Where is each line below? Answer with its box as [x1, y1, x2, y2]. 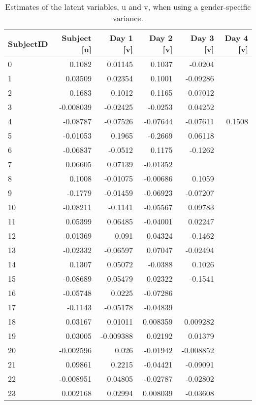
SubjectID [8, 37, 48, 49]
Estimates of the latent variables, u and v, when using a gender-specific [5, 1, 251, 12]
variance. [113, 12, 143, 24]
